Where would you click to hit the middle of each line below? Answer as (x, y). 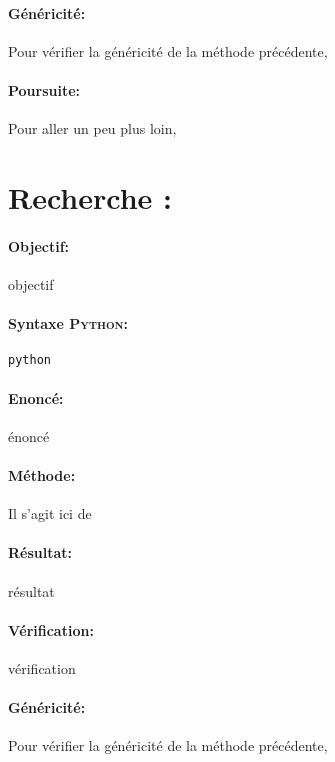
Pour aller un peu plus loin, (92, 128)
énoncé (29, 435)
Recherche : (90, 196)
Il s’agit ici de (50, 513)
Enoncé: (36, 397)
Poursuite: (44, 89)
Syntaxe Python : (68, 323)
